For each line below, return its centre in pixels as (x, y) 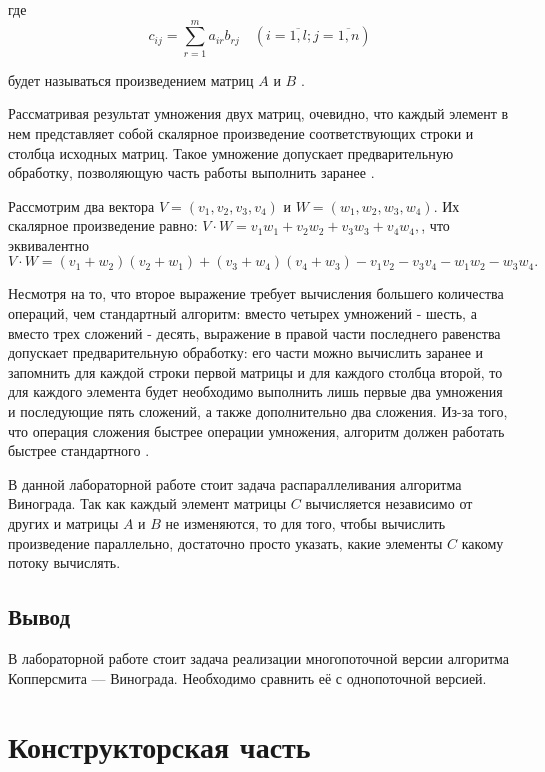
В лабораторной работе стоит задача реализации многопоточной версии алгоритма (259, 657)
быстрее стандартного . (79, 450)
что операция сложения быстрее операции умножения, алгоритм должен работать (256, 430)
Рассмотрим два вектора (81, 205)
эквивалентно (48, 244)
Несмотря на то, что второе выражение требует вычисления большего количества (256, 293)
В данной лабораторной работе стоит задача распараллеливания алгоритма (235, 483)
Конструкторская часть (159, 746)
